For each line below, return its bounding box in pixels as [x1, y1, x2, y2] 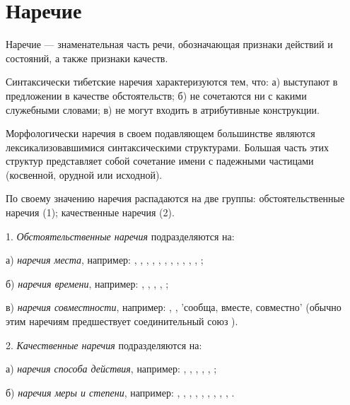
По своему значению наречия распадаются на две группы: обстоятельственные [6, 191, 345, 206]
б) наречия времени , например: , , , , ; [6, 276, 169, 290]
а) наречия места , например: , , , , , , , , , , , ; [6, 252, 204, 267]
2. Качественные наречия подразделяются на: [6, 337, 202, 352]
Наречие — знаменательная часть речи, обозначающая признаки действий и [6, 37, 333, 52]
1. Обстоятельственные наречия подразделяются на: [6, 228, 235, 243]
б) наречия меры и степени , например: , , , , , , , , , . [6, 385, 235, 399]
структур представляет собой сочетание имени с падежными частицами [6, 153, 314, 168]
